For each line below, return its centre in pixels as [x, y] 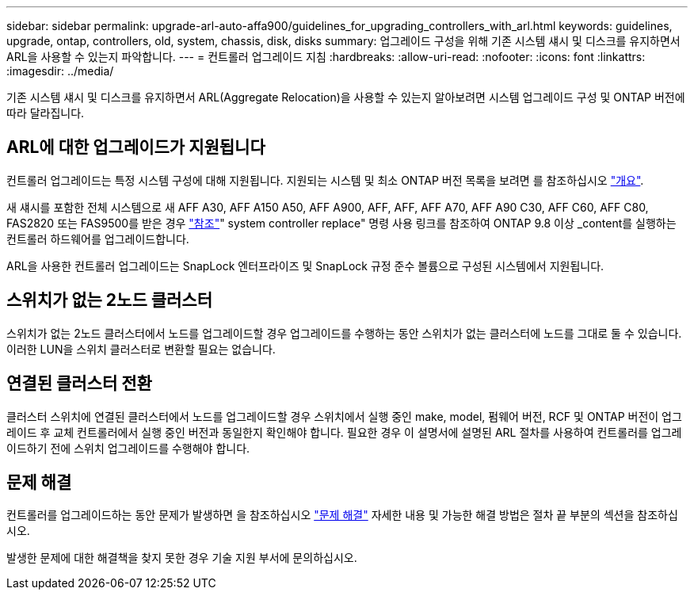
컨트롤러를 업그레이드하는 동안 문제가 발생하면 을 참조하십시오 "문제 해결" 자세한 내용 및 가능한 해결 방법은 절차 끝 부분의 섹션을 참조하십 [342, 515]
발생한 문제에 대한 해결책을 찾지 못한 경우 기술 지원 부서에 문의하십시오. [182, 558]
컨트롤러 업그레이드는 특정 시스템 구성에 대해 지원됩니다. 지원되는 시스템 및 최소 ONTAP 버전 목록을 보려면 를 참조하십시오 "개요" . [325, 180]
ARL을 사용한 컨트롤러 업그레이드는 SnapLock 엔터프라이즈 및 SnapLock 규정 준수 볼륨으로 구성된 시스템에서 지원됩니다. [305, 266]
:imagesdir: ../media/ [60, 71]
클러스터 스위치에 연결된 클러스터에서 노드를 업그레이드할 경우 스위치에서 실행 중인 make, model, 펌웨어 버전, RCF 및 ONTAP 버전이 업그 [344, 416]
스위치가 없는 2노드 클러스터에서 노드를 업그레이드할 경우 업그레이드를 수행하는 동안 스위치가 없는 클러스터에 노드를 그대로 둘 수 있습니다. [344, 333]
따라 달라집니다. [46, 113]
